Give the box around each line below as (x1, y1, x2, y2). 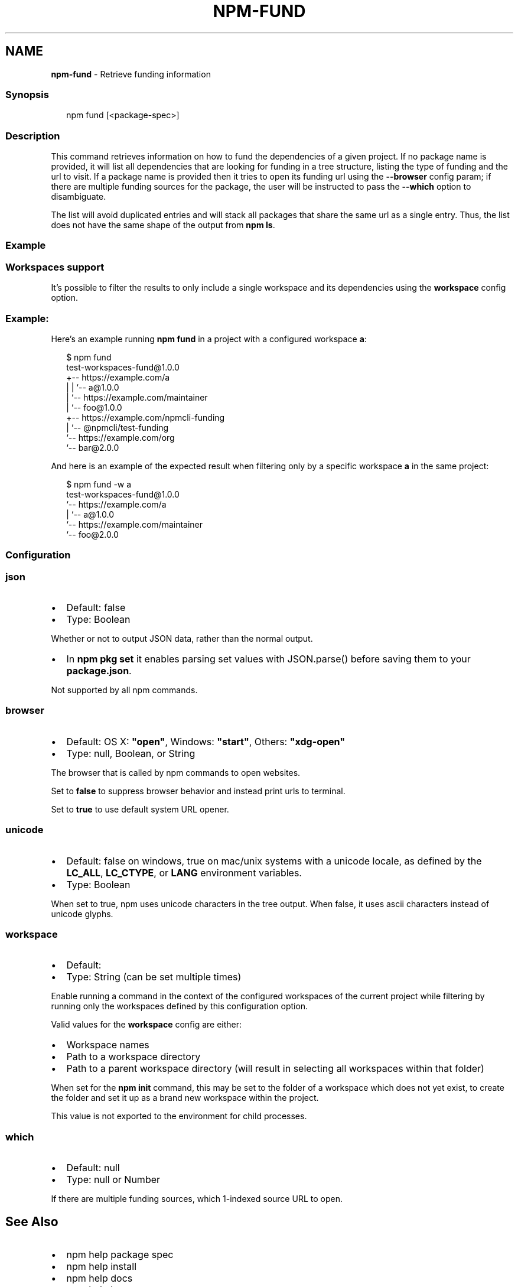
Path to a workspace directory (66, 1051, 201, 1063)
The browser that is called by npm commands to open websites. (51, 767, 301, 778)
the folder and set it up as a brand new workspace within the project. (51, 1093, 319, 1103)
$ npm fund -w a (66, 479, 132, 489)
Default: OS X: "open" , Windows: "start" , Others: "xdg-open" (66, 735, 346, 747)
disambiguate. (51, 191, 106, 202)
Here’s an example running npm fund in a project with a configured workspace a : (51, 333, 367, 344)
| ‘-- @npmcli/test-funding (66, 422, 168, 433)
